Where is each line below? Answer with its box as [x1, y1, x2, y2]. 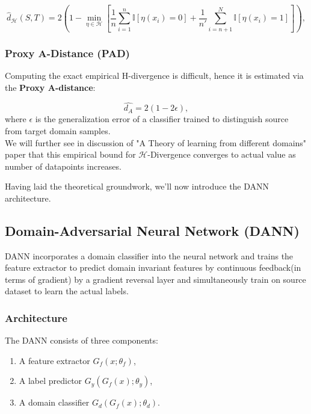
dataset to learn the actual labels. [5, 285, 129, 297]
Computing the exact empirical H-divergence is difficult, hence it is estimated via [5, 69, 304, 81]
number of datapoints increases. [5, 159, 122, 172]
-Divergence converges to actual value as [147, 148, 296, 161]
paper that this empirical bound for [5, 148, 136, 161]
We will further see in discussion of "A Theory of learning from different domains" [5, 136, 307, 149]
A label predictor [19, 374, 82, 387]
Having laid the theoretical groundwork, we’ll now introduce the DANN [5, 180, 269, 193]
